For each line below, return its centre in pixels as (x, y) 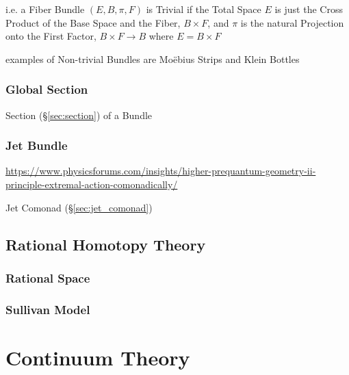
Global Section (47, 89)
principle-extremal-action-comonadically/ (92, 184)
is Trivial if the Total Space (204, 9)
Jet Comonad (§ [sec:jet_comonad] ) (79, 207)
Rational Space (48, 277)
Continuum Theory (98, 357)
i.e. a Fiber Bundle (45, 9)
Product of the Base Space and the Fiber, (93, 22)
